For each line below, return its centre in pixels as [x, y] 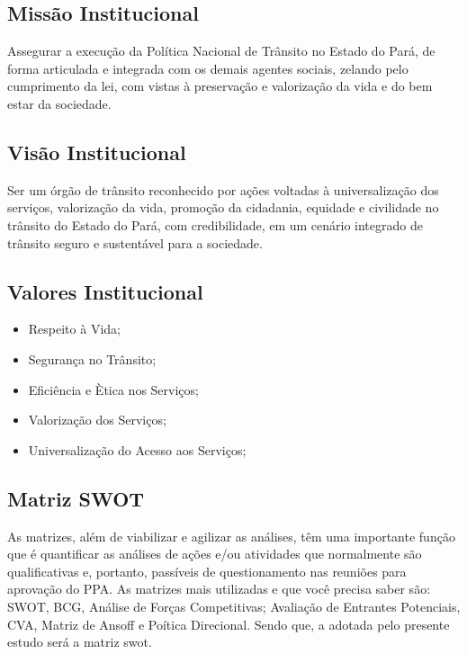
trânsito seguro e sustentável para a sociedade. [135, 242]
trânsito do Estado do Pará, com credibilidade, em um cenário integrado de [215, 224]
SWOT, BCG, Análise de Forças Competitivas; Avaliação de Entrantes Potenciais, [234, 606]
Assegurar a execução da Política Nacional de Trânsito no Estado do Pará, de [221, 51]
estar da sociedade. [59, 103]
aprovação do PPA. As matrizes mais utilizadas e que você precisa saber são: [219, 589]
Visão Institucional [97, 152]
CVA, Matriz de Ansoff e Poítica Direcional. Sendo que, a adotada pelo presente [229, 624]
